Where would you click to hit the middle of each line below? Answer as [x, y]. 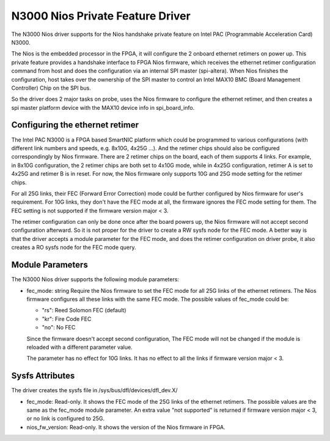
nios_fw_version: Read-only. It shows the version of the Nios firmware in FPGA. [126, 427]
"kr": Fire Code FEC [67, 319]
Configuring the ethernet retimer [75, 125]
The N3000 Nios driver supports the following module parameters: [95, 279]
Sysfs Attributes [43, 376]
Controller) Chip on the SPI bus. [51, 88]
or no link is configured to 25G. [66, 418]
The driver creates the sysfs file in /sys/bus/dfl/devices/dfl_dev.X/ [94, 390]
